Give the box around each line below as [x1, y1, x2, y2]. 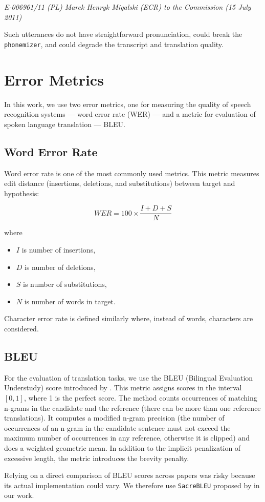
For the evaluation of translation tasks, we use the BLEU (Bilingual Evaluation [4, 372, 253, 383]
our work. [4, 490, 34, 500]
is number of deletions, [25, 261, 96, 272]
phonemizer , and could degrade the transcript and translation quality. [4, 38, 224, 49]
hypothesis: [4, 187, 39, 198]
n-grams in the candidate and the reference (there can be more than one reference [4, 402, 261, 413]
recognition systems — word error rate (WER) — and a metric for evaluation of [4, 109, 256, 119]
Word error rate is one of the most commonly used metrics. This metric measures [4, 168, 259, 178]
